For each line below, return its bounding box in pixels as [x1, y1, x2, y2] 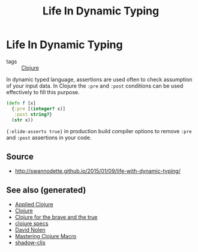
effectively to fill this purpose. [6, 88, 80, 95]
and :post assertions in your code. [6, 134, 92, 142]
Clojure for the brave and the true [14, 214, 98, 221]
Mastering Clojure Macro [14, 233, 77, 240]
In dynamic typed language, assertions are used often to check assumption [6, 76, 193, 83]
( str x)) [11, 117, 34, 123]
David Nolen [14, 226, 46, 233]
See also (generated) [6, 185, 86, 195]
